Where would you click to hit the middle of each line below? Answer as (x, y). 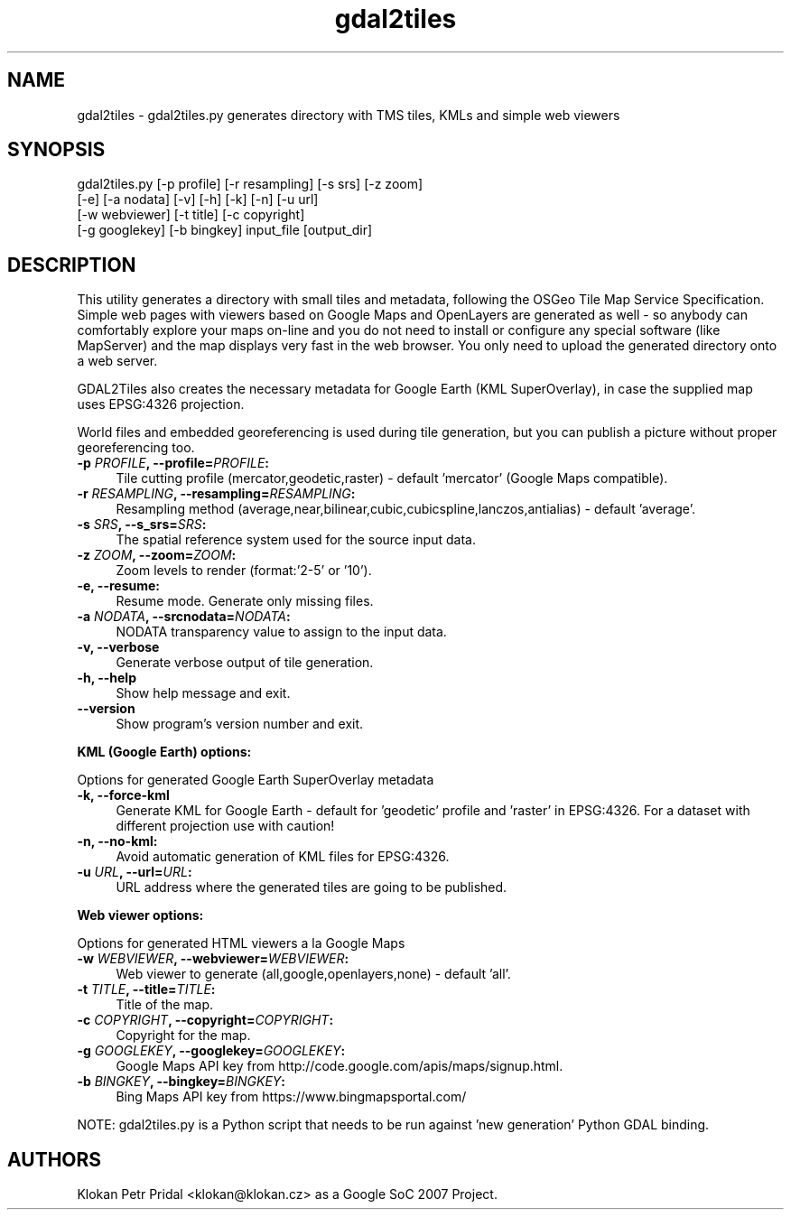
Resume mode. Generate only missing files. (245, 601)
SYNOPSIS (56, 150)
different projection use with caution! (225, 826)
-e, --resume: (118, 586)
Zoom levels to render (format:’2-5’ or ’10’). (244, 571)
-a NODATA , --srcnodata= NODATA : (184, 617)
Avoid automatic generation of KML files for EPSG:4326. (283, 857)
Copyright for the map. (183, 1036)
